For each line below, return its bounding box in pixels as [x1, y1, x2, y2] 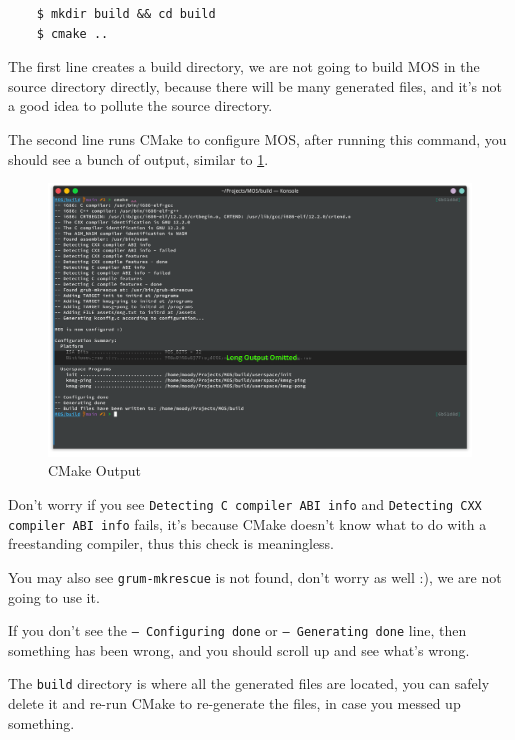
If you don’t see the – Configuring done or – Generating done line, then [8, 620, 467, 641]
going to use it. [8, 586, 100, 607]
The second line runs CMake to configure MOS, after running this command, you [8, 128, 507, 149]
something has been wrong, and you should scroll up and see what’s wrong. [8, 639, 470, 660]
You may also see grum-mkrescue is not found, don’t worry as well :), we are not [8, 566, 502, 587]
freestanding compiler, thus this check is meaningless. [8, 533, 335, 554]
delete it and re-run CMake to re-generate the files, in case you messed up [8, 693, 461, 714]
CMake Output [48, 460, 141, 481]
